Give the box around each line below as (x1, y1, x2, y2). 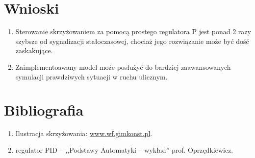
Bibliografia (4, 100, 84, 120)
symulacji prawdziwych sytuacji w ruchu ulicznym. (15, 71, 168, 81)
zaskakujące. (15, 45, 53, 56)
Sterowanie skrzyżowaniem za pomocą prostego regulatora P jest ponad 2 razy (15, 26, 251, 37)
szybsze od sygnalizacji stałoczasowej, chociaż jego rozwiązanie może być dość (15, 36, 249, 46)
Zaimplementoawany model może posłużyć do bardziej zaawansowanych (15, 61, 231, 72)
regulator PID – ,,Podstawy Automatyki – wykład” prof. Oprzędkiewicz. (15, 144, 233, 155)
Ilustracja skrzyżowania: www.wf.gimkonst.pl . (15, 128, 153, 138)
